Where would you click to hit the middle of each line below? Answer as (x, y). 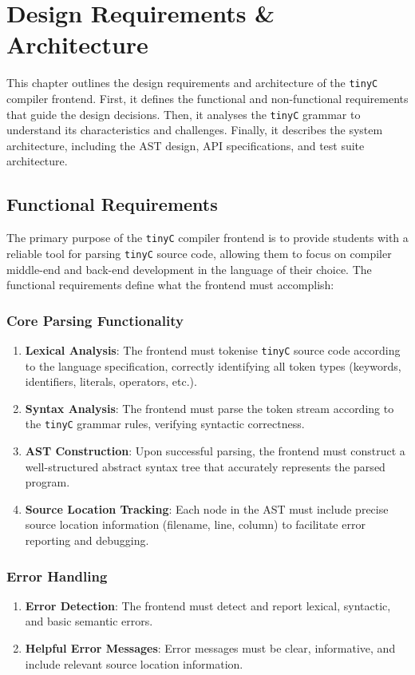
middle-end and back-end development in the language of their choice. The (189, 269)
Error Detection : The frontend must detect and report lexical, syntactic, (208, 605)
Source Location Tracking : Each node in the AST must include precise (207, 508)
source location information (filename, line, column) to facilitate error (195, 524)
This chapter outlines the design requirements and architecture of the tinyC (192, 83)
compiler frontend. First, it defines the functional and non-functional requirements (207, 98)
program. (47, 482)
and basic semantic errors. (89, 621)
